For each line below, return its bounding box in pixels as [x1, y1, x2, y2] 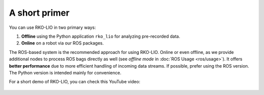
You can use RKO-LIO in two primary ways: [9, 24, 96, 30]
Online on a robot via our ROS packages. [21, 40, 104, 46]
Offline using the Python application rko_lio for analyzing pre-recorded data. [21, 33, 180, 39]
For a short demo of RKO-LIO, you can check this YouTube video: [9, 79, 140, 85]
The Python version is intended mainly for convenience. [9, 70, 122, 75]
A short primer [9, 7, 70, 18]
